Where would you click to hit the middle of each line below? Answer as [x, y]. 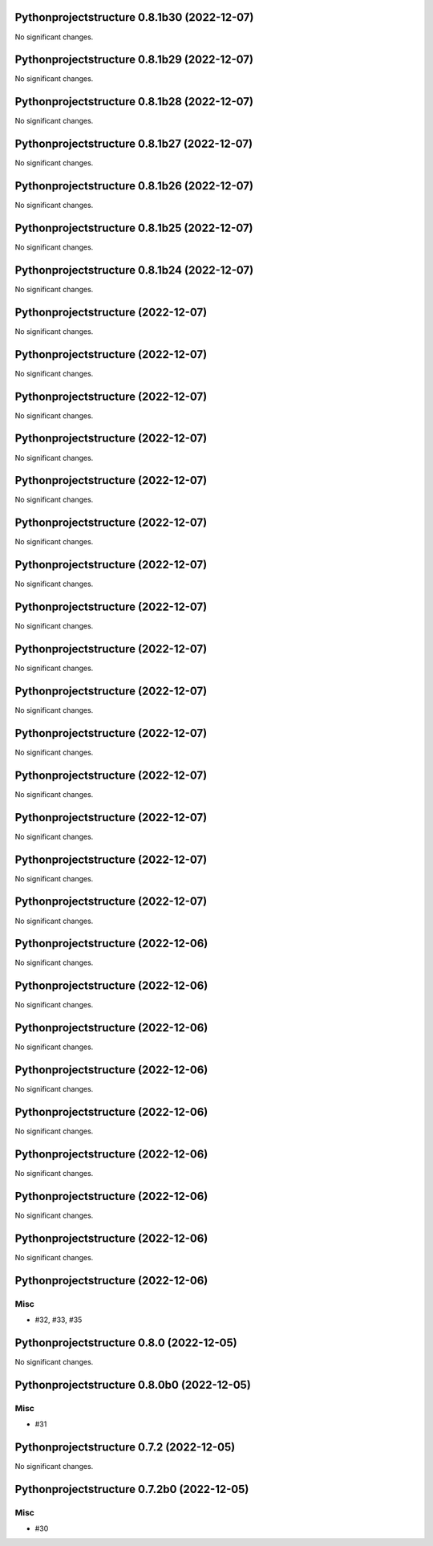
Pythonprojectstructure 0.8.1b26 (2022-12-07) [134, 186]
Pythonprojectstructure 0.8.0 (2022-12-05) [126, 1343]
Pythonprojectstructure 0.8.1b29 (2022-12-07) [134, 60]
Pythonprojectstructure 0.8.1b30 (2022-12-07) [134, 17]
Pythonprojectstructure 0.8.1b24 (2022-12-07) [134, 270]
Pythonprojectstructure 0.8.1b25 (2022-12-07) [134, 228]
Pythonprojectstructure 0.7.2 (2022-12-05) [125, 1447]
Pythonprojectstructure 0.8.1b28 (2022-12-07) [134, 102]
